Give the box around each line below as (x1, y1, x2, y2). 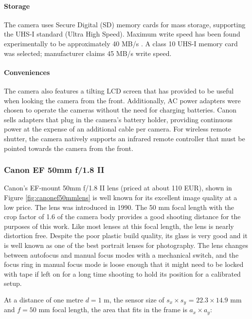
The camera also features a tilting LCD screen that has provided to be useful (4, 85, 234, 95)
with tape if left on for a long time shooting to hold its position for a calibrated (4, 268, 241, 279)
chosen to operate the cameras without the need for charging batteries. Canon (4, 105, 236, 115)
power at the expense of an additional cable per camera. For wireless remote (4, 124, 231, 134)
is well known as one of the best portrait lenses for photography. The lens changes (4, 240, 248, 250)
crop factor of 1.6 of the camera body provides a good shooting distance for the (4, 211, 241, 222)
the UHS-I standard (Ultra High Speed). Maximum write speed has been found (4, 29, 240, 39)
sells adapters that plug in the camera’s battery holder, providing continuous (4, 114, 233, 124)
